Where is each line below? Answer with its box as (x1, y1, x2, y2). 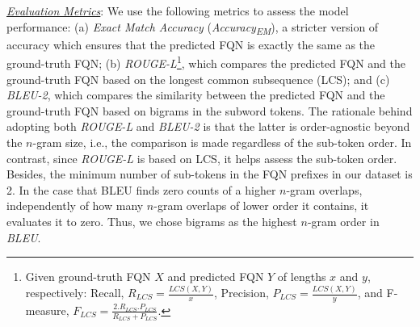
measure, (25, 301, 69, 318)
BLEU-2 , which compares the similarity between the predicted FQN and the (6, 86, 385, 103)
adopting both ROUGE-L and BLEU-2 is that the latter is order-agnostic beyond (6, 118, 410, 135)
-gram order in (307, 212, 380, 229)
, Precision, (213, 284, 269, 300)
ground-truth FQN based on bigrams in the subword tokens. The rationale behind (6, 102, 413, 119)
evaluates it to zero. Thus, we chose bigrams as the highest (6, 212, 297, 229)
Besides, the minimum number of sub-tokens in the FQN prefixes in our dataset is (6, 166, 413, 182)
